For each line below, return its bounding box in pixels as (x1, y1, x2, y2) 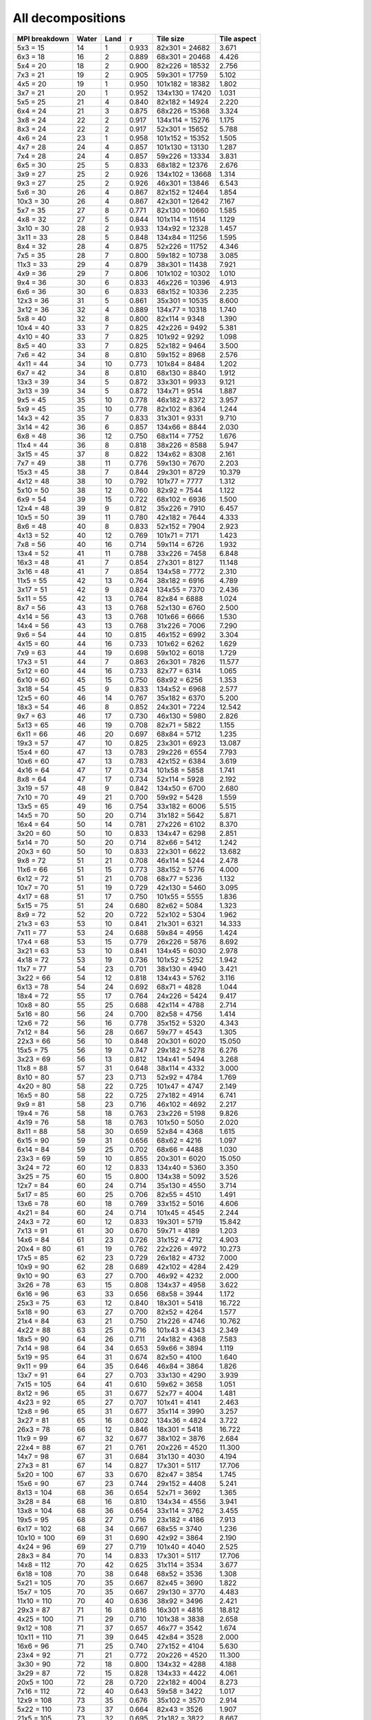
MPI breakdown (16, 34, 69, 43)
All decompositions (12, 10, 126, 25)
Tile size (156, 34, 185, 43)
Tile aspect (218, 34, 257, 43)
